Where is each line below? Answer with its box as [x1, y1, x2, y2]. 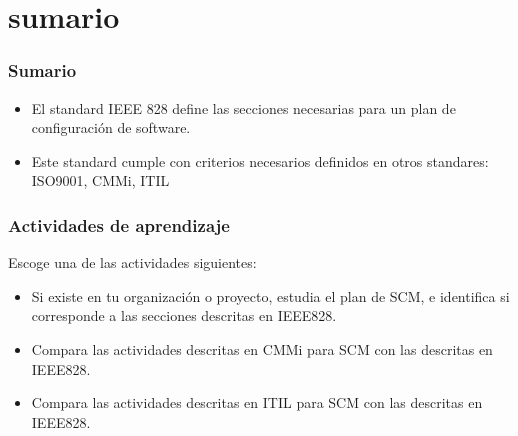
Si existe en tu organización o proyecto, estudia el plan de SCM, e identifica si [31, 285, 510, 306]
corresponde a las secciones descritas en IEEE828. [31, 305, 337, 326]
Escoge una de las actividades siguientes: [8, 252, 257, 273]
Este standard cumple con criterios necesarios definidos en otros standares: [31, 150, 489, 171]
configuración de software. [31, 117, 191, 138]
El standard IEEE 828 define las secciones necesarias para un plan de [31, 97, 456, 118]
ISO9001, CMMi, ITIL [31, 170, 170, 191]
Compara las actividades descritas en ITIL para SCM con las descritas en [31, 392, 483, 413]
